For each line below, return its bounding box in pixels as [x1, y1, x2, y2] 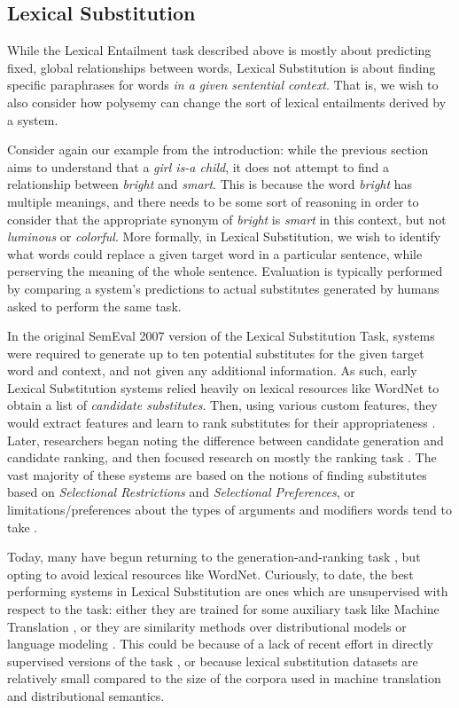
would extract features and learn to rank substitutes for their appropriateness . [7, 413, 436, 432]
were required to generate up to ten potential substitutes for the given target [7, 343, 424, 362]
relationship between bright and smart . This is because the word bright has [7, 175, 413, 193]
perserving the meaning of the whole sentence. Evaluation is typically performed [7, 262, 443, 280]
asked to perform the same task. [7, 296, 182, 315]
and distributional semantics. [7, 686, 165, 704]
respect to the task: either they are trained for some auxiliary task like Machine [7, 600, 440, 618]
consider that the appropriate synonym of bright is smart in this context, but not [7, 209, 447, 228]
